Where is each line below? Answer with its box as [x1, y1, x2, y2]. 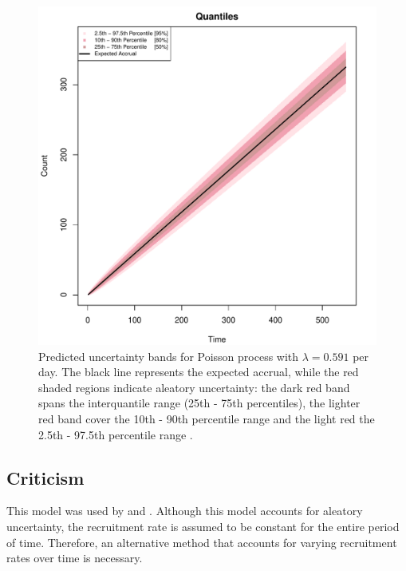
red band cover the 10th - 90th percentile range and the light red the [38, 410, 375, 426]
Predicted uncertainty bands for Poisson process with [38, 347, 299, 364]
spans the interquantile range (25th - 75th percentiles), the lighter [38, 395, 361, 411]
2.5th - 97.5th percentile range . [38, 426, 193, 442]
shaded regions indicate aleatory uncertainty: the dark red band [38, 379, 350, 395]
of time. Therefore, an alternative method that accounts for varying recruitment [6, 533, 397, 550]
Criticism [6, 465, 85, 490]
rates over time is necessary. [6, 549, 143, 566]
